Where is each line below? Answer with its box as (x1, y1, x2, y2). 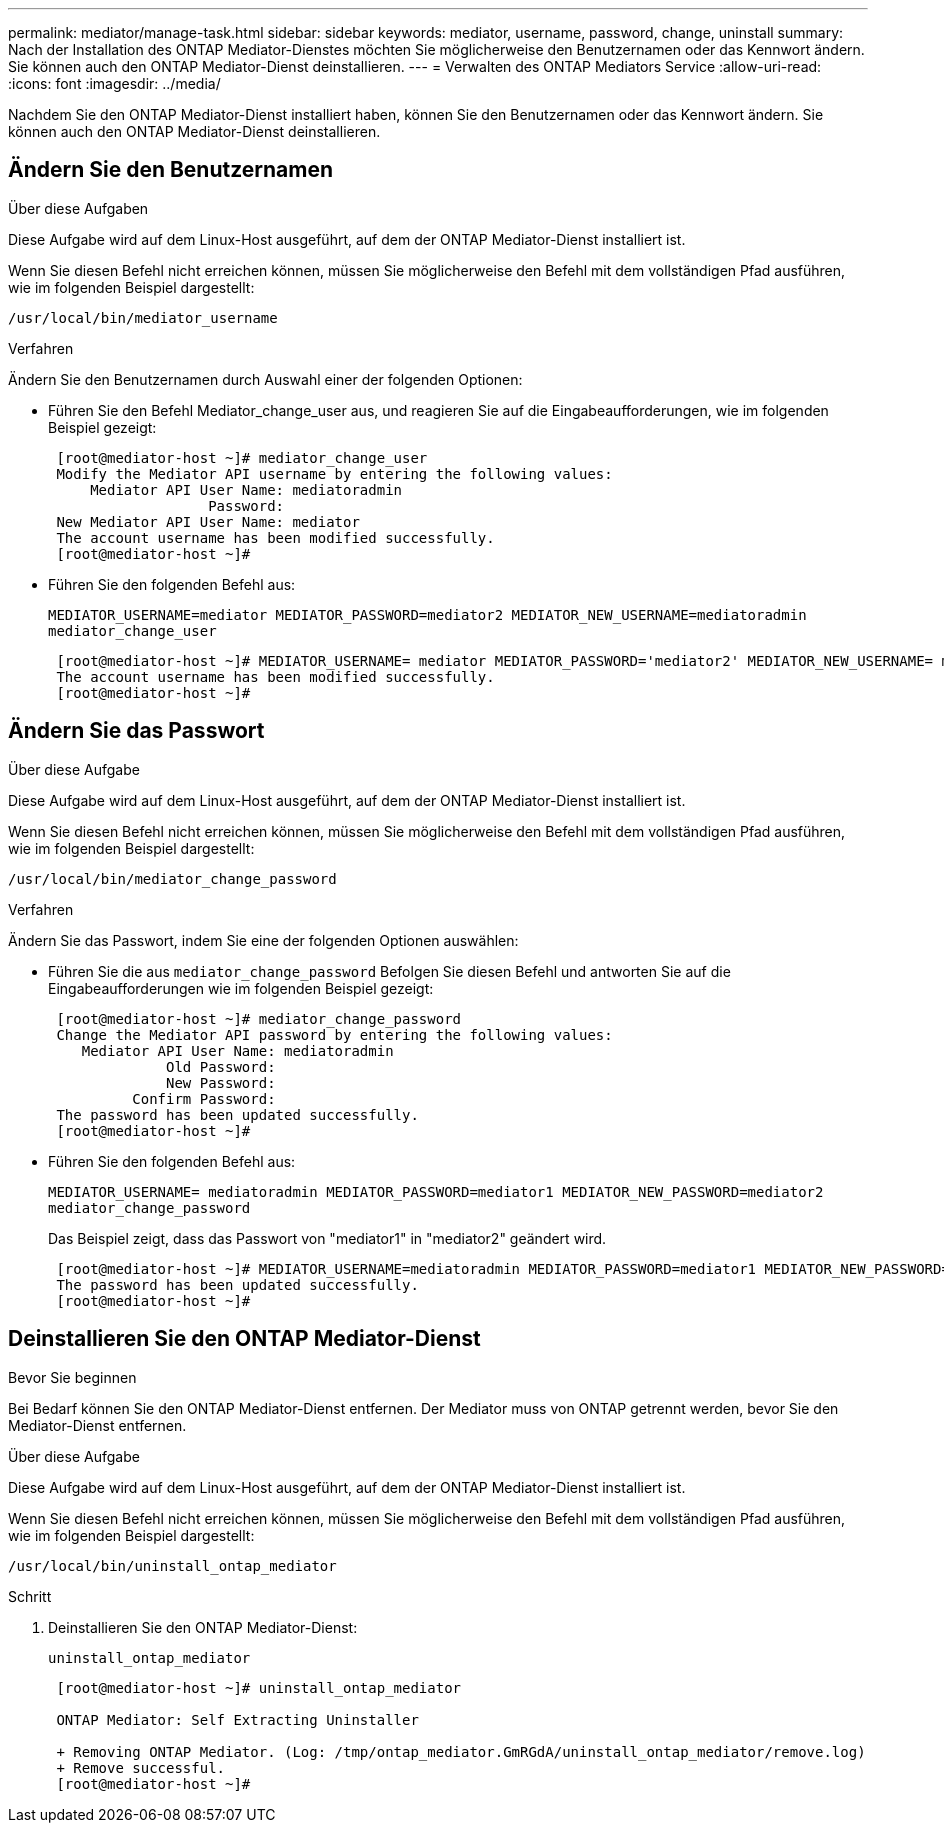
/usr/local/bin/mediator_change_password (8, 870, 337, 887)
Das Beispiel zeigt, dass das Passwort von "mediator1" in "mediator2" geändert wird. (48, 1229, 607, 1247)
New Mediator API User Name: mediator (56, 513, 360, 530)
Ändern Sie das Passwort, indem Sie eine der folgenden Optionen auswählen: (8, 931, 519, 949)
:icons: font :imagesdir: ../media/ (8, 75, 221, 92)
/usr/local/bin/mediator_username (8, 309, 278, 326)
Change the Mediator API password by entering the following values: (56, 1026, 613, 1043)
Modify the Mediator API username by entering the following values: (56, 465, 613, 482)
